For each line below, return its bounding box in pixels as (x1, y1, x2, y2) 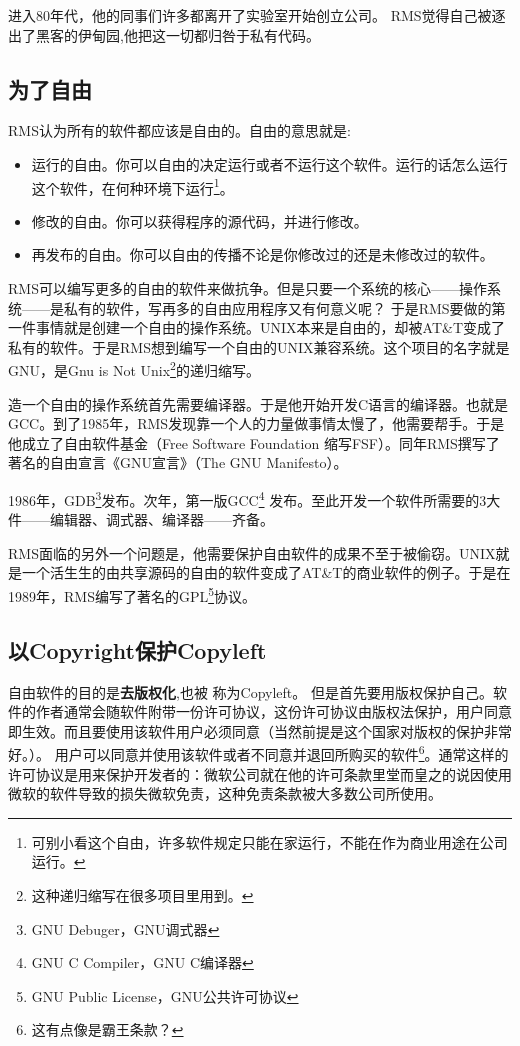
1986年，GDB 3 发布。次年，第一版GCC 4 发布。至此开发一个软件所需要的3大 (8, 487, 501, 510)
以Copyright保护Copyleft (8, 634, 267, 665)
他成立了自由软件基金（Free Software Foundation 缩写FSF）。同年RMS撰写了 (8, 432, 500, 453)
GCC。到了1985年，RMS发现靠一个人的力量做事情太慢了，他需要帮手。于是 (8, 413, 505, 434)
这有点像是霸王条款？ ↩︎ (31, 1019, 184, 1040)
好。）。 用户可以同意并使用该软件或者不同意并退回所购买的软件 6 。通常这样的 (8, 741, 509, 764)
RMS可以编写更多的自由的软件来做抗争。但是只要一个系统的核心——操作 (8, 278, 487, 299)
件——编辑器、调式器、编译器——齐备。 (8, 509, 274, 530)
